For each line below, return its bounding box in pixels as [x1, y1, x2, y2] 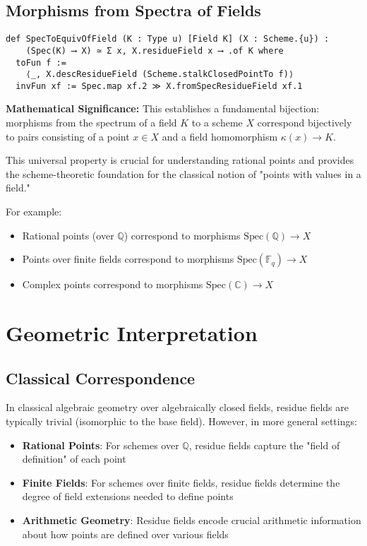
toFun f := [16, 57, 66, 68]
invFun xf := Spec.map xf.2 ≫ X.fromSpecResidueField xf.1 [16, 81, 303, 91]
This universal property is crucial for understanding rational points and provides [6, 153, 354, 167]
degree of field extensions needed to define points [22, 489, 234, 504]
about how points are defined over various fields [22, 526, 229, 541]
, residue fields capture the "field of [188, 437, 340, 452]
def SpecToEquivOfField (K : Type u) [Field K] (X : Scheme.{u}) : [6, 34, 330, 44]
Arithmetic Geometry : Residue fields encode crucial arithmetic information [22, 512, 361, 527]
